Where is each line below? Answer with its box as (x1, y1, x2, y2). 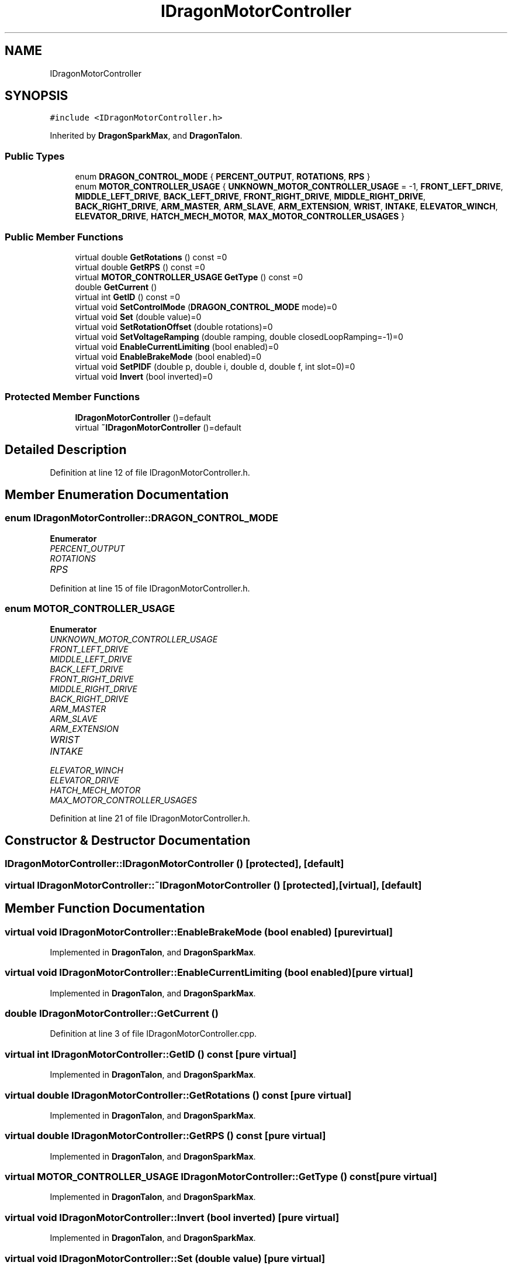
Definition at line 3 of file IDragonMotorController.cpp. (50, 1029, 257, 1039)
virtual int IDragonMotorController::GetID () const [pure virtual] (5, 1048, 297, 1060)
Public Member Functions (5, 231, 123, 243)
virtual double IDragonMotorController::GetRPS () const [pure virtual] (5, 1130, 326, 1142)
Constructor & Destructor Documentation (5, 833, 251, 848)
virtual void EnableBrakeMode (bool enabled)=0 (75, 351, 262, 362)
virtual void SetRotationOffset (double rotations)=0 (75, 321, 273, 332)
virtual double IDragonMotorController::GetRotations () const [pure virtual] (5, 1089, 352, 1101)
